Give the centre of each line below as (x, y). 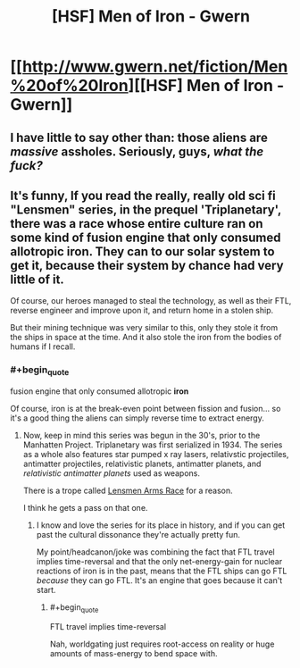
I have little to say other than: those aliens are (139, 137)
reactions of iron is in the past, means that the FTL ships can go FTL (162, 571)
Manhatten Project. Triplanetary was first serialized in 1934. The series (153, 445)
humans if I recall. (43, 347)
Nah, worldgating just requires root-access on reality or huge (162, 644)
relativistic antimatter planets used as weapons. (111, 473)
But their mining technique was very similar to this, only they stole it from (144, 328)
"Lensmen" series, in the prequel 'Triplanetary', (146, 209)
